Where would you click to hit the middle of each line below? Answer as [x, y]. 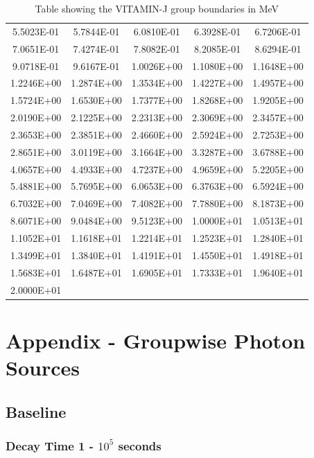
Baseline [36, 411]
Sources [43, 367]
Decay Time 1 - [50, 445]
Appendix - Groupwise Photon [156, 340]
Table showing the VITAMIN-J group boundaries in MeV [157, 8]
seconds [140, 445]
